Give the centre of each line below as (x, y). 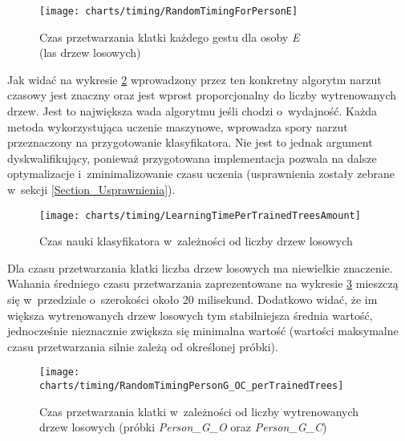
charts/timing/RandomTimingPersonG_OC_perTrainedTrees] (192, 386)
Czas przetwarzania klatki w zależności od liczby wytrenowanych (199, 411)
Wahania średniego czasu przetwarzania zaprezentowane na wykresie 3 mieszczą (203, 283)
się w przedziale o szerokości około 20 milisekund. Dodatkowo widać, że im (192, 299)
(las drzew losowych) (90, 53)
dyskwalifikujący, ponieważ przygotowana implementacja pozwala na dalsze (192, 158)
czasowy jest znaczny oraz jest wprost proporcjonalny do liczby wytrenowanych (202, 95)
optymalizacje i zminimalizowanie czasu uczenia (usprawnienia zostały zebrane (201, 174)
